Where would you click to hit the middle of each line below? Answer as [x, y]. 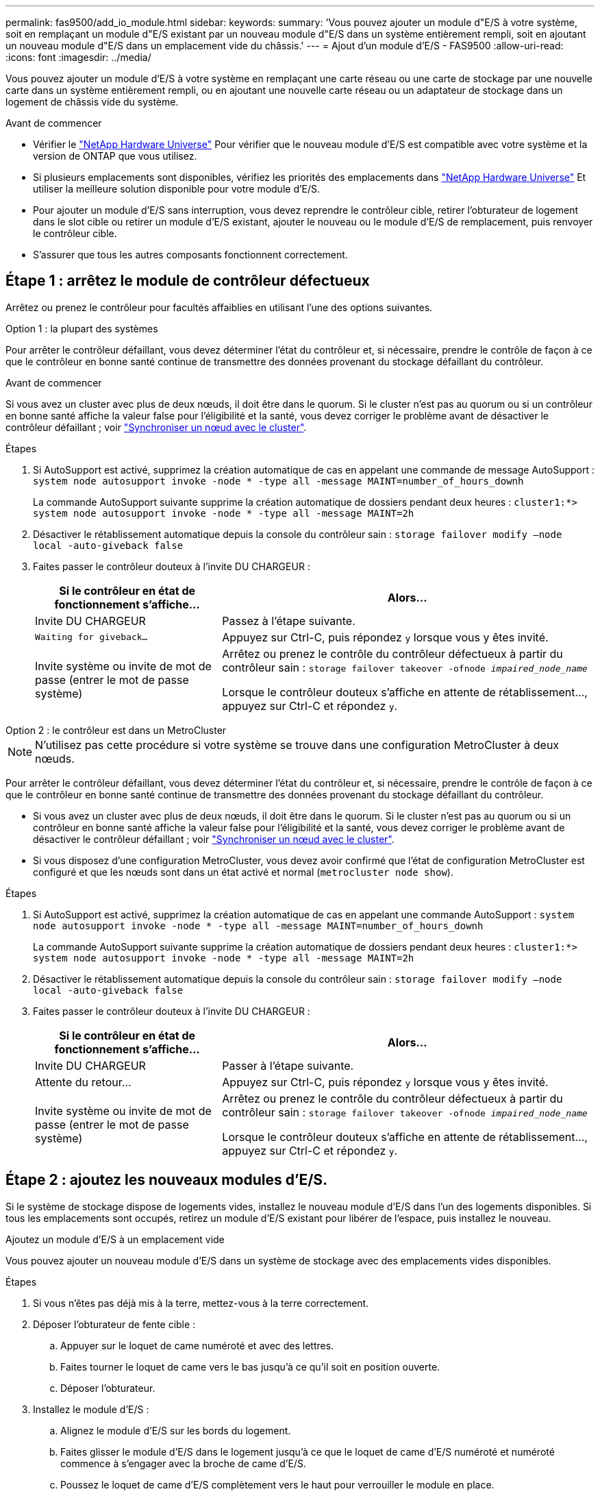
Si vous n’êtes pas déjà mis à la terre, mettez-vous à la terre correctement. [201, 1303]
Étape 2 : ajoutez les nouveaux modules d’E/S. [167, 1180]
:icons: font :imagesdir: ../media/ [78, 57]
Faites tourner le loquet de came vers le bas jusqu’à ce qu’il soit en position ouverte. [250, 1366]
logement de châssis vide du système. [92, 102]
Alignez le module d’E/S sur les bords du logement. [176, 1430]
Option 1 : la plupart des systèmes [82, 328]
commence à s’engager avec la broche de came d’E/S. [183, 1463]
